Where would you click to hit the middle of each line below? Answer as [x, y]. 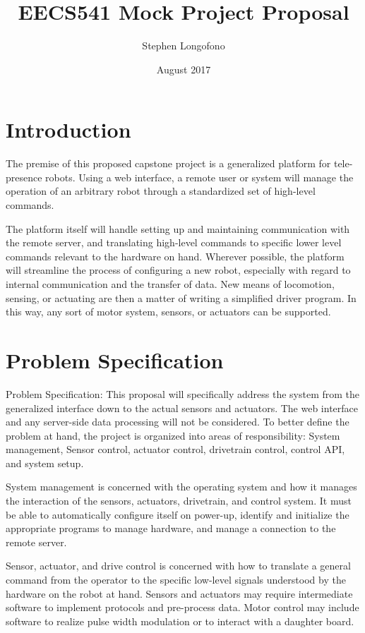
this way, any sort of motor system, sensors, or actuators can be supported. [168, 312]
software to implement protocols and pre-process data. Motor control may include [182, 607]
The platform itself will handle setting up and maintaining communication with [178, 228]
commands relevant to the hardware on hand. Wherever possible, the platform [175, 256]
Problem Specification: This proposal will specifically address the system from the [183, 393]
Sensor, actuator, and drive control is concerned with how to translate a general [178, 566]
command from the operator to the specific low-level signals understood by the [176, 580]
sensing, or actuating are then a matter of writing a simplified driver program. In [181, 297]
